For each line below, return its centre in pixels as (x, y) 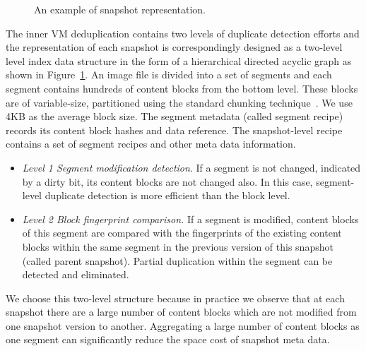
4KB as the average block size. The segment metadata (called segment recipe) (175, 116)
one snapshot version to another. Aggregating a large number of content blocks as (183, 325)
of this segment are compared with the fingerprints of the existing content (182, 233)
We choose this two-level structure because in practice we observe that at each (175, 298)
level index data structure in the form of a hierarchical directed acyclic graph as (179, 60)
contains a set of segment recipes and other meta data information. (151, 144)
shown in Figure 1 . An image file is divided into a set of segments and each (169, 75)
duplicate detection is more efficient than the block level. (167, 195)
